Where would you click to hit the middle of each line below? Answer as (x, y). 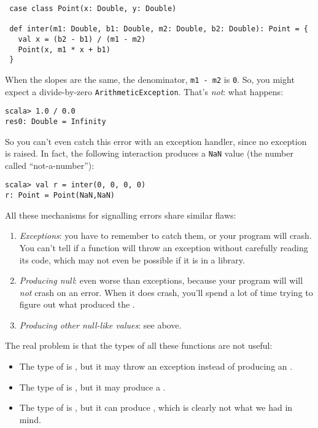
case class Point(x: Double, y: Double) (93, 9)
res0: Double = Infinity (56, 121)
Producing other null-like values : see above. (100, 325)
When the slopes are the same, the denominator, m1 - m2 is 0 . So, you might (150, 79)
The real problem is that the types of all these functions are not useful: (139, 345)
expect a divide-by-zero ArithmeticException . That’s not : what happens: (144, 91)
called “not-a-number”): (50, 165)
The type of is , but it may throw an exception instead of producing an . (156, 366)
